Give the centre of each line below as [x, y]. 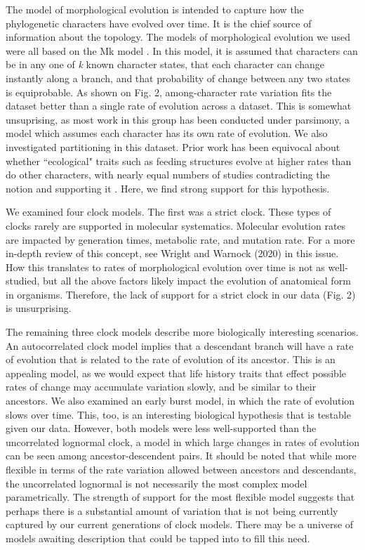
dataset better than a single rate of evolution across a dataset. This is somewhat [179, 106]
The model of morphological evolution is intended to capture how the [155, 9]
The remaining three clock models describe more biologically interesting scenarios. [182, 332]
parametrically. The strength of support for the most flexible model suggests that [180, 497]
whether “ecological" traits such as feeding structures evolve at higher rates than [179, 161]
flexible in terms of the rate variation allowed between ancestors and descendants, [181, 469]
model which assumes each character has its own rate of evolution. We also [167, 133]
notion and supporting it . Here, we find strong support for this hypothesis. [168, 188]
